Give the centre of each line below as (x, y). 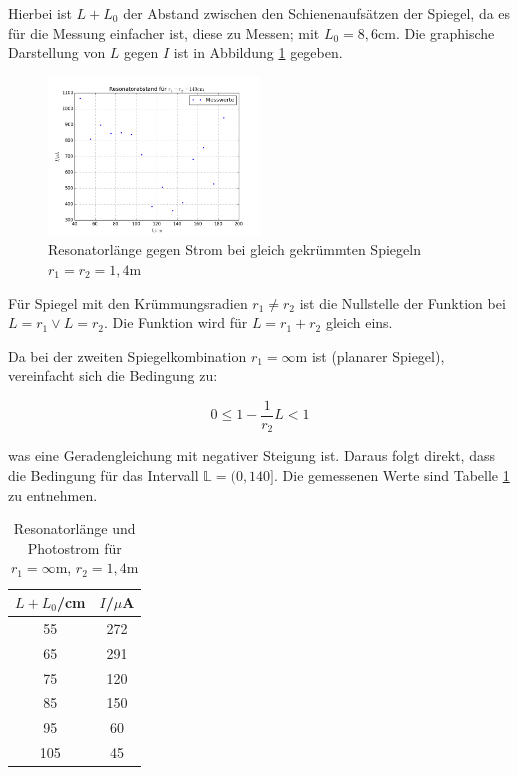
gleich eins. (359, 322)
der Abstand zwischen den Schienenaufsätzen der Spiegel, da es (317, 13)
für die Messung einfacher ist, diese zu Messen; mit (164, 32)
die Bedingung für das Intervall (103, 475)
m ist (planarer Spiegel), (370, 355)
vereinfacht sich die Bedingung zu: (113, 375)
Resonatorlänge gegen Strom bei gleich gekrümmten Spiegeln (234, 249)
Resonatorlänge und (74, 528)
